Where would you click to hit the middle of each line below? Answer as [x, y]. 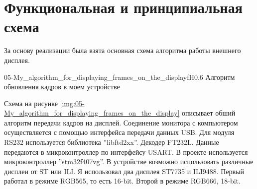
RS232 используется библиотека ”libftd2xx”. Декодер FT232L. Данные [112, 142]
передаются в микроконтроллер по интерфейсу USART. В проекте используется [126, 152]
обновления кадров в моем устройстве [62, 87]
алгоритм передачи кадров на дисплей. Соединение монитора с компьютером [121, 122]
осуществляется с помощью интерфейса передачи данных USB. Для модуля [119, 132]
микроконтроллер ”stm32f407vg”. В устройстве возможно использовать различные [129, 161]
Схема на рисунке [31, 103]
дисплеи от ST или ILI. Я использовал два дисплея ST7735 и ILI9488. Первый [124, 171]
